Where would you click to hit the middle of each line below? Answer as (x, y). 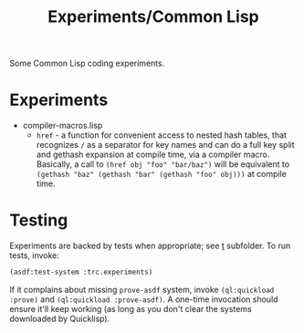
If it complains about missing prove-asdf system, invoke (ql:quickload (142, 289)
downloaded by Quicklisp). (60, 318)
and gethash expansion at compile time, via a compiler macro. (153, 155)
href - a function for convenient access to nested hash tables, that (162, 135)
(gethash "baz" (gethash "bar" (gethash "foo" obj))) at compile (162, 174)
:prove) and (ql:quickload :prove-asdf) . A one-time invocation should (144, 299)
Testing (39, 220)
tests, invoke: (34, 255)
